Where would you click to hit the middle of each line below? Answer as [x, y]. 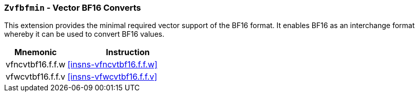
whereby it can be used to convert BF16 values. [84, 34]
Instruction [128, 52]
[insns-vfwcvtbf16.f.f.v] [112, 77]
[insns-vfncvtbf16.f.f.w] [112, 65]
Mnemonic [35, 52]
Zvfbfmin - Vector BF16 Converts [73, 8]
